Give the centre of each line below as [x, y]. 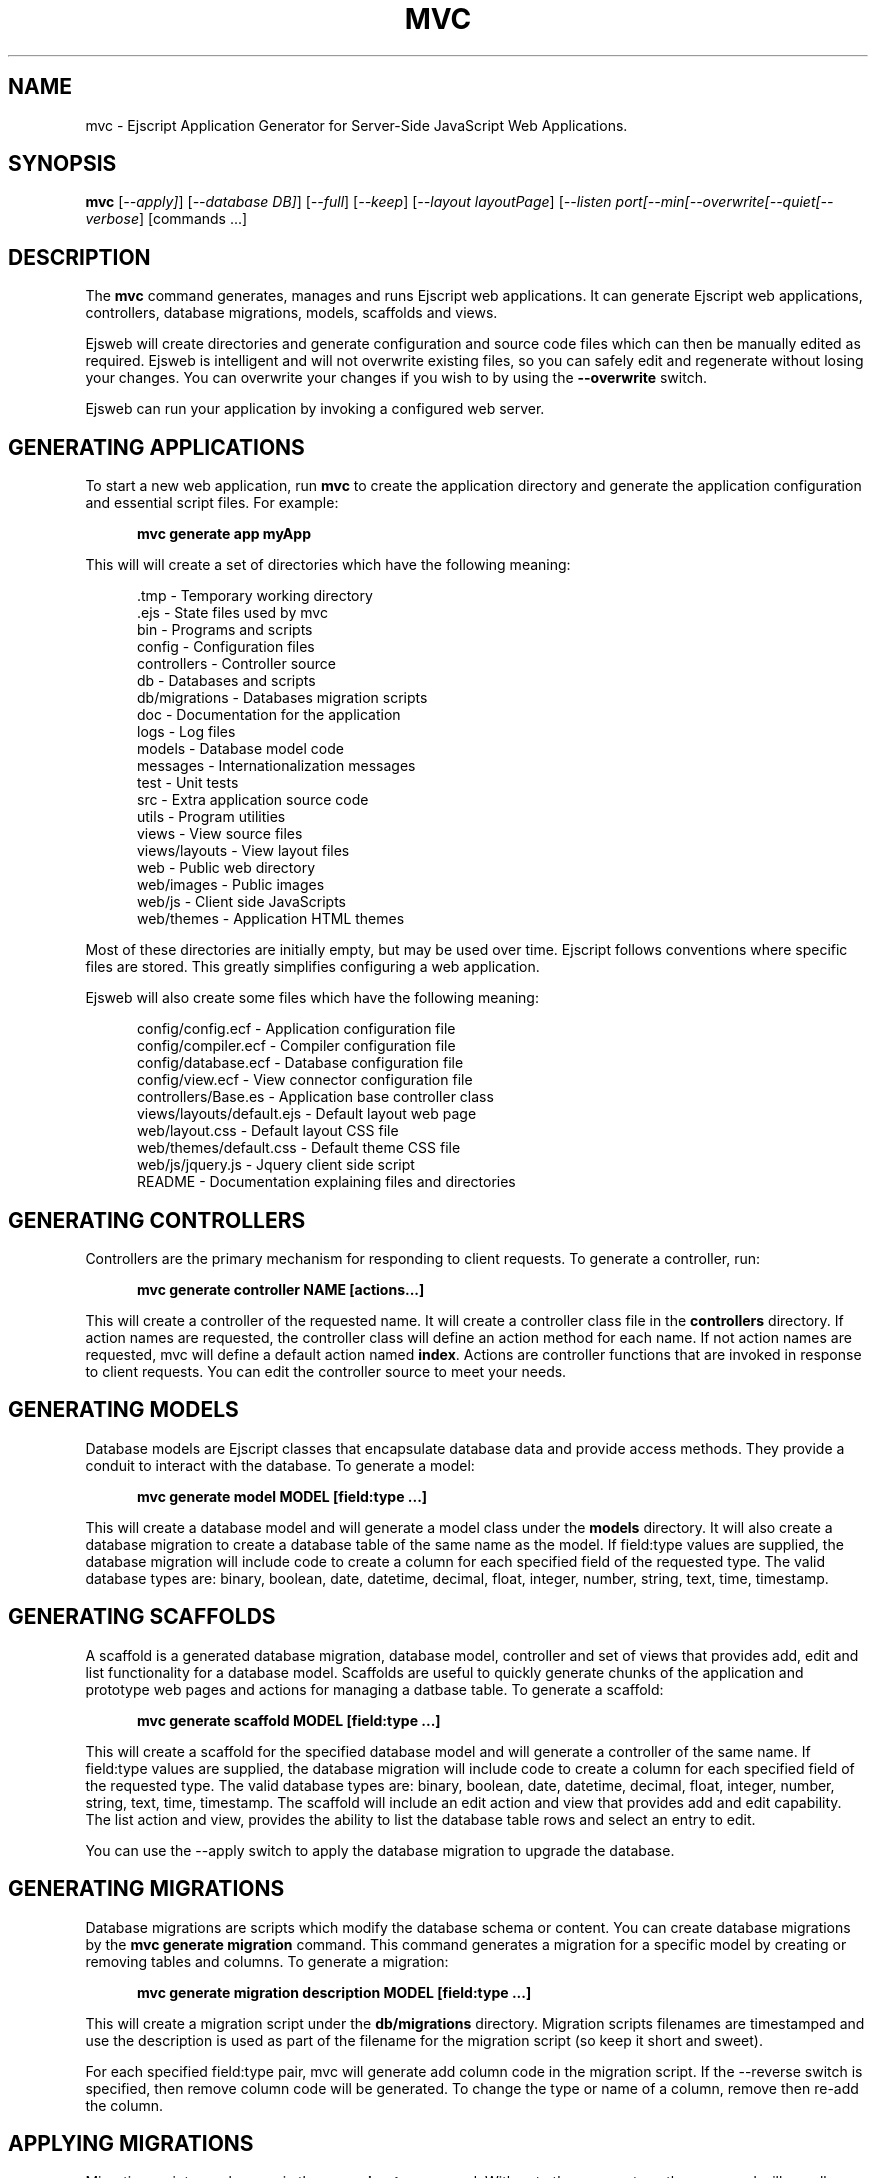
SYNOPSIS [62, 164]
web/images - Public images [231, 885]
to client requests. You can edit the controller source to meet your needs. [326, 1371]
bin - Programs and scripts [225, 630]
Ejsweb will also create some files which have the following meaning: [312, 998]
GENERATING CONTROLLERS [157, 1220]
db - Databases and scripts [226, 681]
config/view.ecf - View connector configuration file [305, 1080]
